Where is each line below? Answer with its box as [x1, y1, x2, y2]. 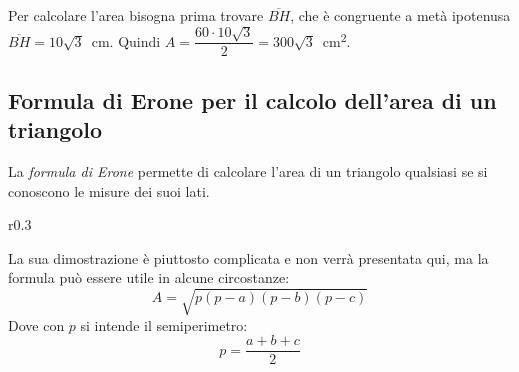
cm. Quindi [91, 30, 161, 51]
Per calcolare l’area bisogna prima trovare [8, 5, 264, 25]
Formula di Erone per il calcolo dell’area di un [8, 84, 497, 115]
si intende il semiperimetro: [80, 314, 248, 335]
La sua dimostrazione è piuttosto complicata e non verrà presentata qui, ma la [8, 247, 489, 268]
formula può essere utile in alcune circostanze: [8, 267, 290, 288]
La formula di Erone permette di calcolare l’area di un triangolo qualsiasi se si [8, 161, 488, 182]
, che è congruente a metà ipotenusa [290, 5, 511, 25]
